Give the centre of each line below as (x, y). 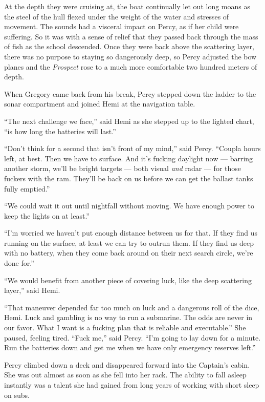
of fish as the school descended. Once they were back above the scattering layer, (129, 46)
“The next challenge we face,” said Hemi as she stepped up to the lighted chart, (129, 121)
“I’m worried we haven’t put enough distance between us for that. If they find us (131, 233)
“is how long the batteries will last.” (60, 131)
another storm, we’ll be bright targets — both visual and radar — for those (123, 168)
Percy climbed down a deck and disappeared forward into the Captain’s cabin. (127, 364)
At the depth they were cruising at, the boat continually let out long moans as (127, 6)
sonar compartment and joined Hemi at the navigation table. (100, 104)
